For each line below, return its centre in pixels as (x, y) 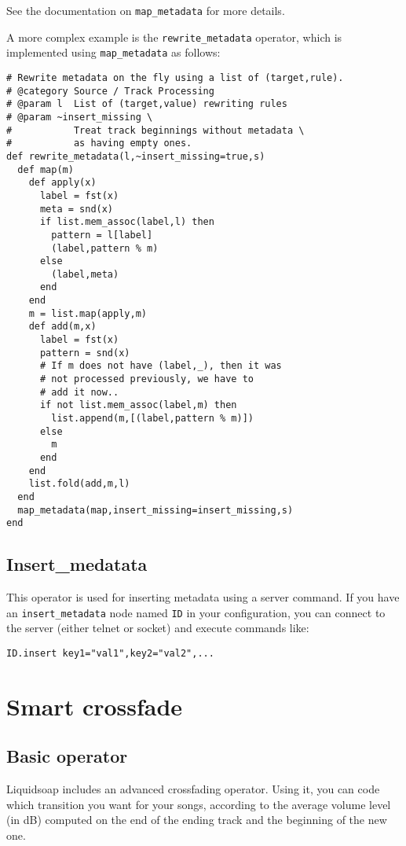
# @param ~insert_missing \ (80, 117)
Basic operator (67, 756)
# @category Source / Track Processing (110, 91)
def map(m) (46, 169)
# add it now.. (79, 392)
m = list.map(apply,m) (88, 313)
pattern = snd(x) (85, 353)
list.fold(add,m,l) (79, 484)
